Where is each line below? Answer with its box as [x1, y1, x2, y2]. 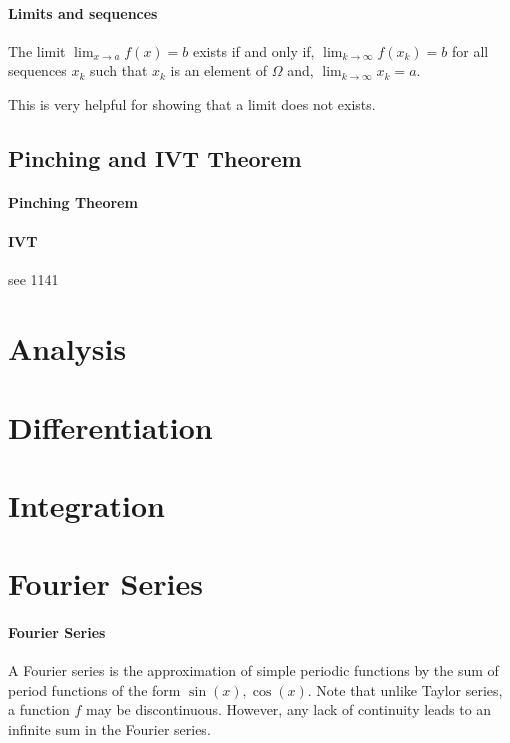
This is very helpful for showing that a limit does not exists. [8, 93, 376, 114]
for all [451, 40, 489, 61]
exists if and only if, [193, 40, 315, 61]
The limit [8, 40, 66, 61]
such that [90, 60, 148, 81]
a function [8, 699, 70, 720]
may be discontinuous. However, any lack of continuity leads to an [86, 699, 492, 720]
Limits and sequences [8, 2, 158, 23]
